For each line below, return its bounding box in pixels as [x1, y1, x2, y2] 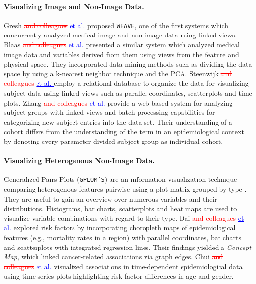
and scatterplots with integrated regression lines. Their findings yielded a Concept [4, 242, 251, 252]
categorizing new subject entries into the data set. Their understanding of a [4, 116, 232, 127]
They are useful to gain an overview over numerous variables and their [4, 193, 217, 204]
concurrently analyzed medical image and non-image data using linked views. [4, 30, 237, 40]
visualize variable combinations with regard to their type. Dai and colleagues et [4, 213, 244, 223]
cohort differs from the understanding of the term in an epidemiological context [4, 126, 244, 137]
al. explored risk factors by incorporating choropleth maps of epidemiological [4, 222, 236, 233]
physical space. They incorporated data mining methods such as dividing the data [4, 59, 252, 69]
